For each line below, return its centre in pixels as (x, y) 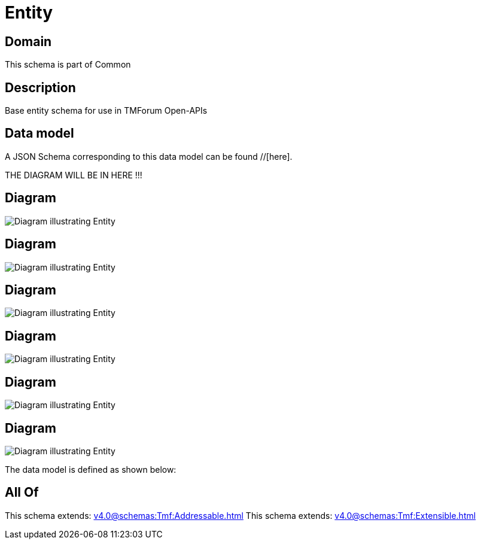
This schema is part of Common (68, 65)
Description (40, 87)
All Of (22, 493)
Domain (28, 41)
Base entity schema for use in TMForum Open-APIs (106, 111)
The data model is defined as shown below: (91, 469)
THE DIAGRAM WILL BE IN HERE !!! (74, 175)
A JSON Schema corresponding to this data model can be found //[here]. (149, 156)
